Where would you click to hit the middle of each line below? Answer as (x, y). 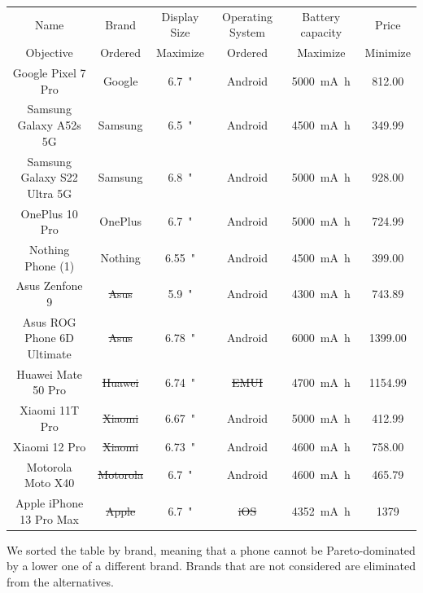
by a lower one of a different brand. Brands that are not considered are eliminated (211, 566)
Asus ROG (49, 321)
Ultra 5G (50, 193)
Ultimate (49, 354)
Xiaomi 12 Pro (50, 446)
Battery (321, 16)
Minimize (388, 53)
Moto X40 (49, 483)
